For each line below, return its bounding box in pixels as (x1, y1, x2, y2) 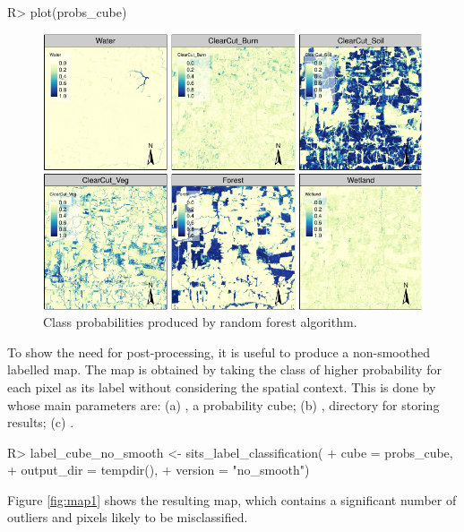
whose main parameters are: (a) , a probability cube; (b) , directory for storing (7, 395, 440, 414)
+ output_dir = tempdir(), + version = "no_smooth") (7, 460, 310, 479)
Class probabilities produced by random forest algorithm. (43, 313, 357, 331)
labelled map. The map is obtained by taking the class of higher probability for (7, 360, 442, 379)
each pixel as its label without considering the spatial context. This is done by (7, 377, 436, 396)
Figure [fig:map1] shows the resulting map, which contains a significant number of (7, 490, 457, 509)
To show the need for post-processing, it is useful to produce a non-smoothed (7, 342, 430, 361)
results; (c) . (7, 413, 74, 432)
